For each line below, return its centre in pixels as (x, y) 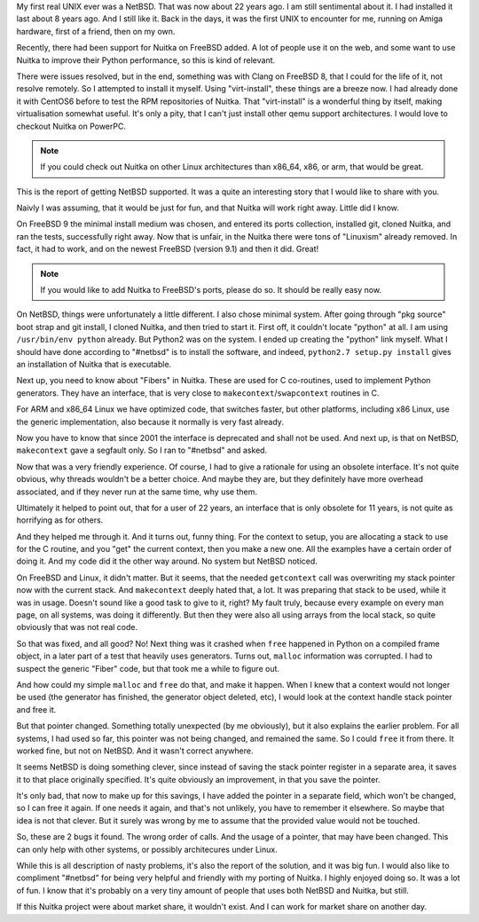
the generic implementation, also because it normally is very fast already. (150, 422)
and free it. (36, 709)
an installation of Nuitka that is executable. (94, 364)
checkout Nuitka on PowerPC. (71, 126)
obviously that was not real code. (77, 627)
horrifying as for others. (60, 520)
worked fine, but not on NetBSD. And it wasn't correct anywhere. (135, 751)
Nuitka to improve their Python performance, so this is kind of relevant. (146, 60)
